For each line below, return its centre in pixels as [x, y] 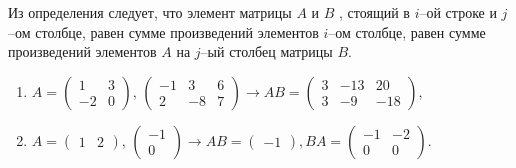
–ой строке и [458, 12]
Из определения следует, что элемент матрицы [150, 12]
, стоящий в [374, 12]
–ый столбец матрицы [266, 51]
